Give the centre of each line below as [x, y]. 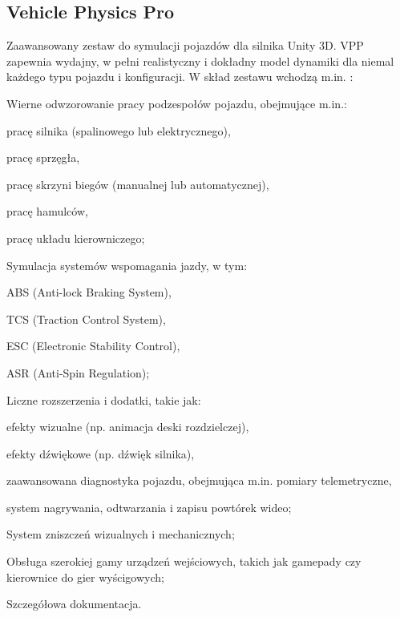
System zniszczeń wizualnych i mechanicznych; [121, 534]
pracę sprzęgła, [43, 157]
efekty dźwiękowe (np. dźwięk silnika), [101, 453]
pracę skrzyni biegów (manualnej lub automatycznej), [138, 184]
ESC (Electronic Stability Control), [93, 346]
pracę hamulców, [47, 211]
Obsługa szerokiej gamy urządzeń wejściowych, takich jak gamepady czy [184, 561]
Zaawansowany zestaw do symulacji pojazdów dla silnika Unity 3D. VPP [185, 45]
